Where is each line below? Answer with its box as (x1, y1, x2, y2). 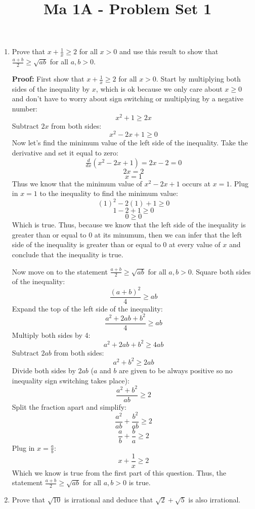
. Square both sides (191, 266, 251, 277)
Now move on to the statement (12, 266, 108, 277)
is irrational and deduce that (64, 494, 153, 505)
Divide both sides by (12, 365, 76, 375)
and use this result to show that (119, 46, 219, 57)
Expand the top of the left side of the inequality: (12, 303, 163, 314)
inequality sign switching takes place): (12, 375, 130, 385)
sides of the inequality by (12, 83, 90, 94)
